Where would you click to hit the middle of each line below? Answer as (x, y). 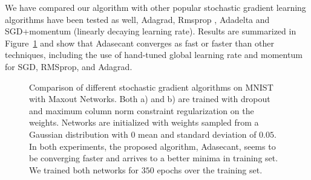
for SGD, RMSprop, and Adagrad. (69, 66)
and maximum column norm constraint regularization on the (142, 110)
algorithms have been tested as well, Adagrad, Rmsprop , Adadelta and (137, 19)
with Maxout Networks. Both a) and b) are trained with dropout (150, 99)
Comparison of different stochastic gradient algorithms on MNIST (151, 87)
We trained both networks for (84, 169)
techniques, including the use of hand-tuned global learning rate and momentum (154, 55)
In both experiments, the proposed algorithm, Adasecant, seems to (152, 146)
